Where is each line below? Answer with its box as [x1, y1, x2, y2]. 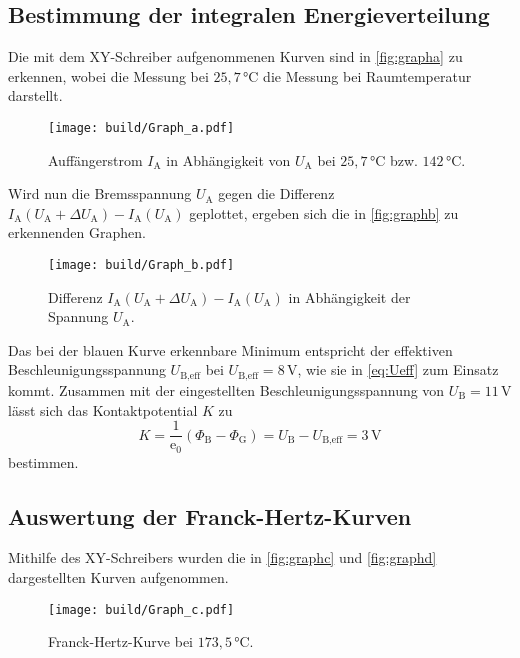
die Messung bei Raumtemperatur [263, 65, 472, 86]
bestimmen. [8, 451, 79, 472]
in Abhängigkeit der [288, 286, 411, 307]
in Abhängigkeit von [166, 149, 291, 170]
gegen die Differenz [218, 183, 335, 204]
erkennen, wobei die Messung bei [8, 65, 209, 86]
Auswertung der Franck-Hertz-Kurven [8, 500, 412, 531]
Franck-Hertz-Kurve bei [48, 631, 193, 652]
